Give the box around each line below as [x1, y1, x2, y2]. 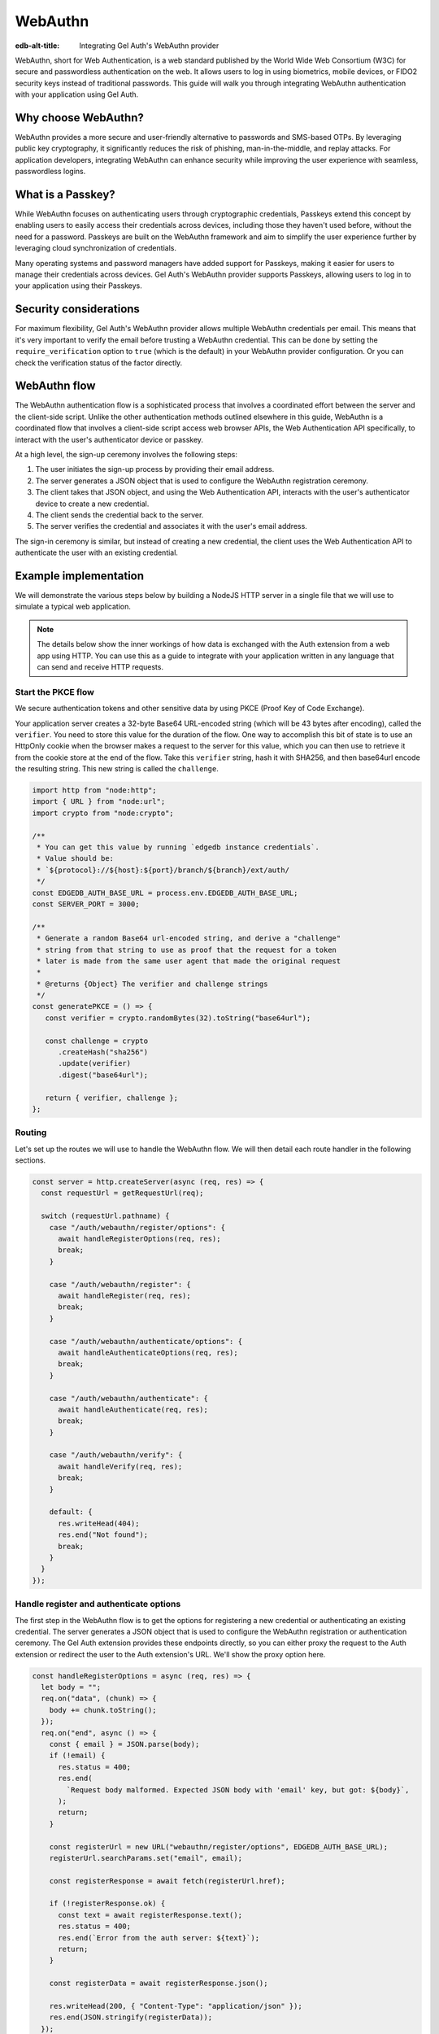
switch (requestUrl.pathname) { [41, 1211, 170, 1220]
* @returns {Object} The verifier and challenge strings [37, 979, 268, 989]
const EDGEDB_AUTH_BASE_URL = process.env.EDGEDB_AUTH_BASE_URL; [32, 888, 298, 897]
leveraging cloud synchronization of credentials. [15, 243, 176, 253]
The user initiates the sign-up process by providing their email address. [35, 465, 275, 474]
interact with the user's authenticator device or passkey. [15, 434, 203, 444]
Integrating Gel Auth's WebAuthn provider [79, 41, 219, 50]
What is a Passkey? [15, 188, 115, 201]
